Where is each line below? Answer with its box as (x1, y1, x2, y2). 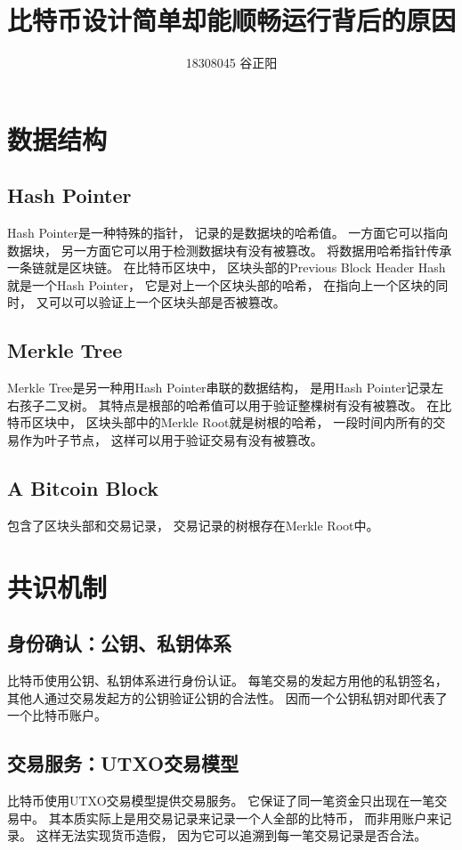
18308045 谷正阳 (185, 53, 278, 72)
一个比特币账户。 (7, 706, 107, 725)
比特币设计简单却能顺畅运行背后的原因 (7, 2, 457, 38)
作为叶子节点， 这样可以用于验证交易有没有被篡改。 (19, 431, 323, 449)
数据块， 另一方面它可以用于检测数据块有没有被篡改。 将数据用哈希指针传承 (7, 240, 452, 259)
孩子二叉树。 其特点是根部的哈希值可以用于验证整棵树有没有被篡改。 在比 (19, 395, 452, 414)
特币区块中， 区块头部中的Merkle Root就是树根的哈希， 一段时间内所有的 (7, 413, 434, 432)
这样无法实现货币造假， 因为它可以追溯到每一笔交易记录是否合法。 (36, 826, 427, 845)
